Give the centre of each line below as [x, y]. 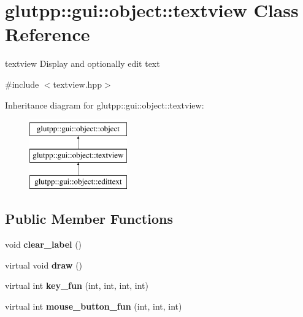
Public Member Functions [89, 219]
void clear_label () [44, 244]
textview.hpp [77, 84]
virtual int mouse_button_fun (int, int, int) [94, 306]
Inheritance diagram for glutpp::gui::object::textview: [105, 105]
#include [22, 84]
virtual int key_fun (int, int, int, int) [77, 285]
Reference [48, 34]
